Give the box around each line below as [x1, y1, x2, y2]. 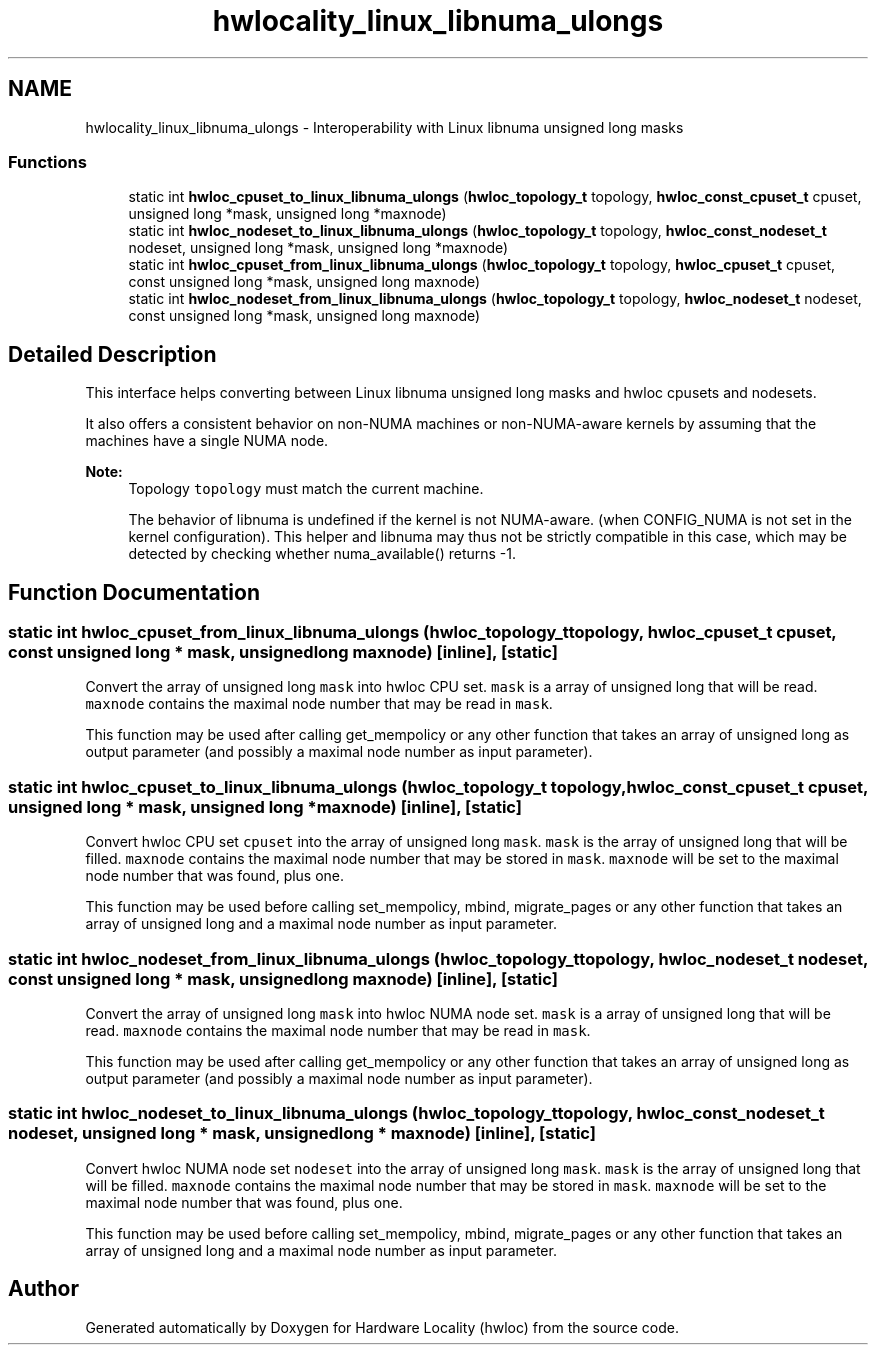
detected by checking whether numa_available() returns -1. [128, 545, 516, 563]
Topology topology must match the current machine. [128, 480, 484, 498]
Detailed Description [8, 341, 217, 367]
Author [8, 1276, 79, 1302]
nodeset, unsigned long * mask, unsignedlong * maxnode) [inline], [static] [8, 1123, 596, 1144]
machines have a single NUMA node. [85, 432, 329, 450]
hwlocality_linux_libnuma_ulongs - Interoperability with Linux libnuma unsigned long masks [85, 118, 684, 136]
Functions [8, 151, 87, 172]
